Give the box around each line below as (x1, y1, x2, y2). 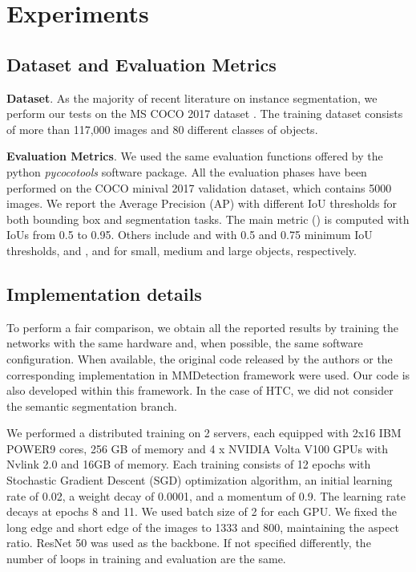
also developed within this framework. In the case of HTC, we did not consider (6, 382, 394, 399)
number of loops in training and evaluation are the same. (6, 550, 286, 567)
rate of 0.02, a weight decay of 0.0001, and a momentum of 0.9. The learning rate (6, 487, 406, 504)
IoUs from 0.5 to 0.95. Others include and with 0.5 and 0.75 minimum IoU (6, 226, 373, 243)
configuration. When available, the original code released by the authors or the (6, 350, 393, 367)
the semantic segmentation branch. (6, 397, 177, 414)
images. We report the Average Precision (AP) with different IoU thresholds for (6, 195, 398, 212)
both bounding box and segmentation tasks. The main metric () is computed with (6, 210, 410, 227)
